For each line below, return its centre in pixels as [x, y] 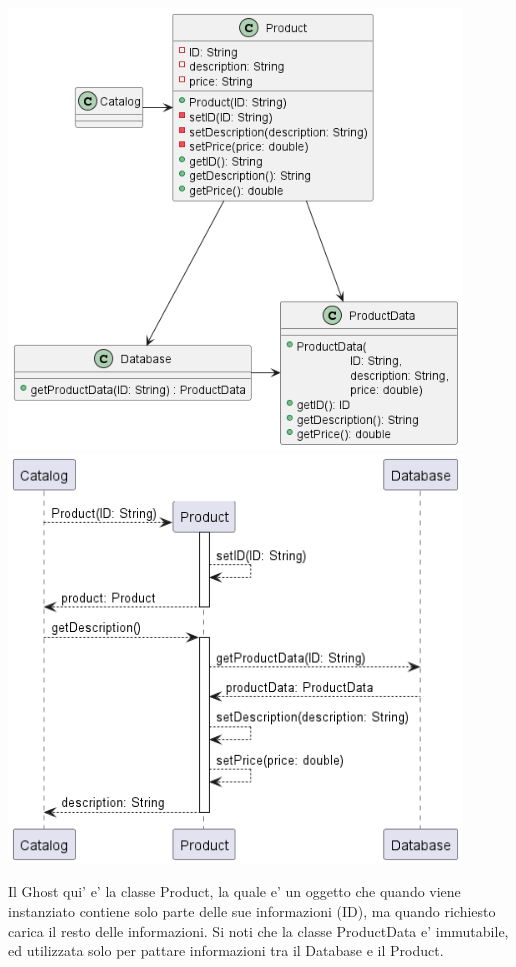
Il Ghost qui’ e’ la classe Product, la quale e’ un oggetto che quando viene [234, 891]
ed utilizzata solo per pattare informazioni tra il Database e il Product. [226, 950]
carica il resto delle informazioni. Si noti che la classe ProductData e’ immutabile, [258, 930]
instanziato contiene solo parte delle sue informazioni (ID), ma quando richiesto [252, 911]
